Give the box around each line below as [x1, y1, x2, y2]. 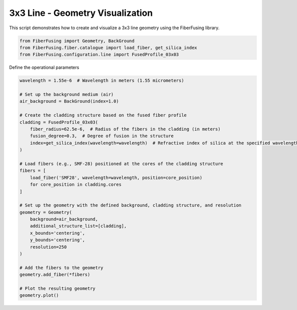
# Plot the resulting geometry [19, 286, 96, 291]
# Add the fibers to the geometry [19, 265, 103, 270]
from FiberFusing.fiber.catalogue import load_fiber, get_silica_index [19, 45, 198, 51]
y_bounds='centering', [30, 237, 85, 243]
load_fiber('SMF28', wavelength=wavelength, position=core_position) [30, 175, 202, 180]
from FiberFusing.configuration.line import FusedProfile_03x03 [19, 52, 179, 57]
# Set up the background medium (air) [19, 92, 114, 98]
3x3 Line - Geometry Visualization [9, 7, 153, 18]
